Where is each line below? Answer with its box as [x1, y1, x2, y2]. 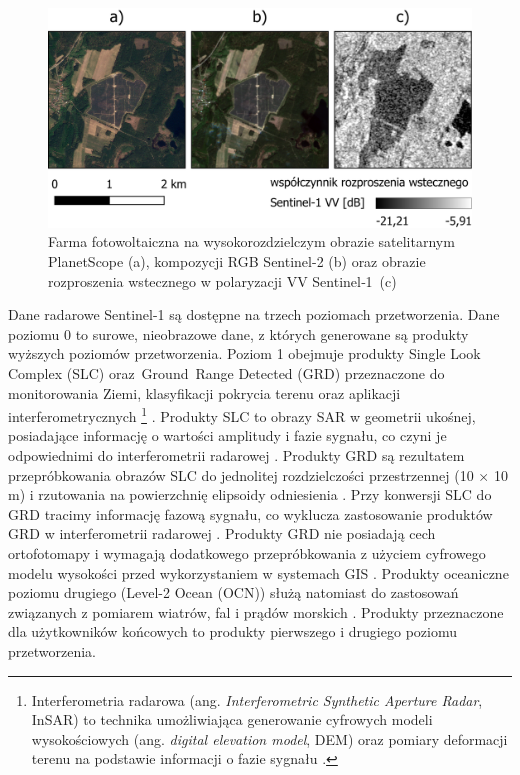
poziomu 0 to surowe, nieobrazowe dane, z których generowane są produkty [8, 323, 469, 344]
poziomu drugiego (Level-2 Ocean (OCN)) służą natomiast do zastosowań [8, 582, 459, 603]
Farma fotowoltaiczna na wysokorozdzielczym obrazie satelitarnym [48, 231, 455, 252]
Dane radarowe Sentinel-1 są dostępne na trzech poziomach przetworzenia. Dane [8, 304, 500, 325]
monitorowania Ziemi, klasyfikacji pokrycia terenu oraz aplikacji [8, 382, 401, 403]
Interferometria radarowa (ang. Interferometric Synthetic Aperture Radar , [31, 689, 483, 710]
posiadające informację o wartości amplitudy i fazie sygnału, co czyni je [8, 425, 447, 446]
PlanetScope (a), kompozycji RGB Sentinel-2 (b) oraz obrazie [48, 251, 426, 272]
